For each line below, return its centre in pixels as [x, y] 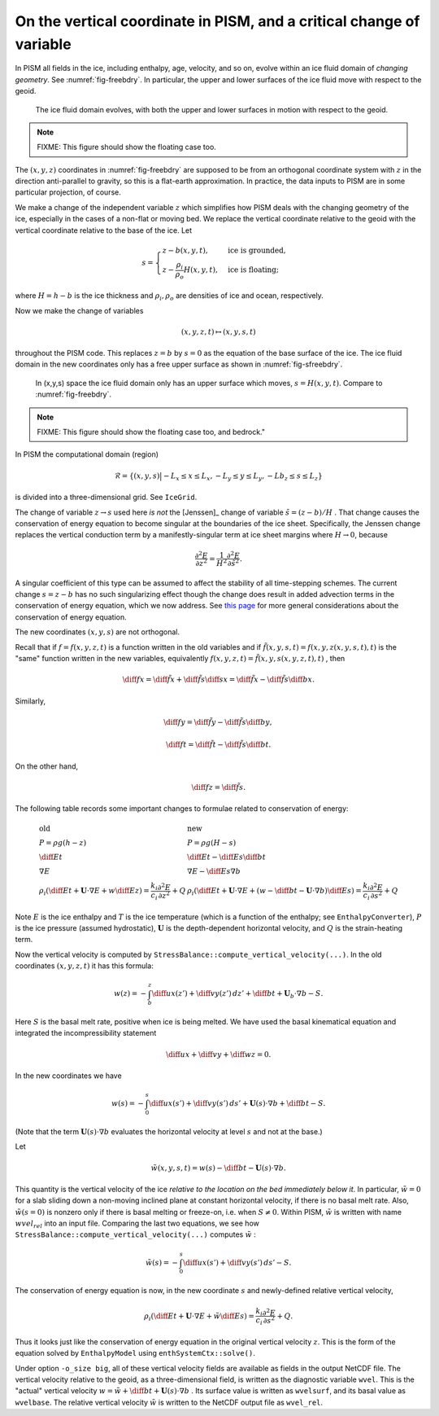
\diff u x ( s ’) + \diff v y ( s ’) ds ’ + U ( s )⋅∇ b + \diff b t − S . [237, 1104]
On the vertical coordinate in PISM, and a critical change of [217, 21]
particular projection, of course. [68, 192]
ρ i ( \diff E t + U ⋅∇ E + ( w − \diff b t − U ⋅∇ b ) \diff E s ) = [274, 892]
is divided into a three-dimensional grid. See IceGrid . [106, 498]
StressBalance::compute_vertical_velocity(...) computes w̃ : [135, 1234]
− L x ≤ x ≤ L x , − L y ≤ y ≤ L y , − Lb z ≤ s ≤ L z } [243, 476]
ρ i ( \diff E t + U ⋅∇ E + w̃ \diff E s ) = [199, 1317]
